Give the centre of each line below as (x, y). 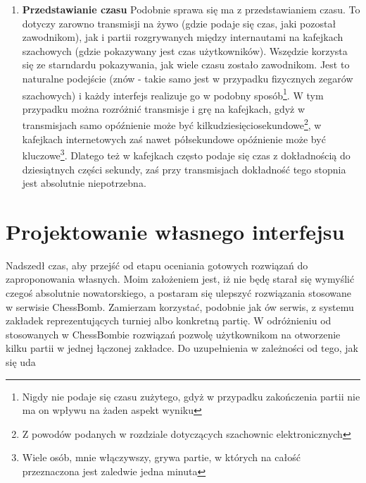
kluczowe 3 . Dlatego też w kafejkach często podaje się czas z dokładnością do (186, 154)
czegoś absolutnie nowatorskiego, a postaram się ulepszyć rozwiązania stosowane (179, 293)
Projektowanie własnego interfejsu (175, 231)
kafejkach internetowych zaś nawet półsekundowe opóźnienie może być (174, 139)
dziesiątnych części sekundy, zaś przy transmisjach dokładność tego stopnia (184, 169)
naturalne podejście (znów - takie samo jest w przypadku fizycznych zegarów (188, 78)
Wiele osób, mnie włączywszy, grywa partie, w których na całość (161, 457)
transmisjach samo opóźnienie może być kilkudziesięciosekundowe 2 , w (172, 124)
